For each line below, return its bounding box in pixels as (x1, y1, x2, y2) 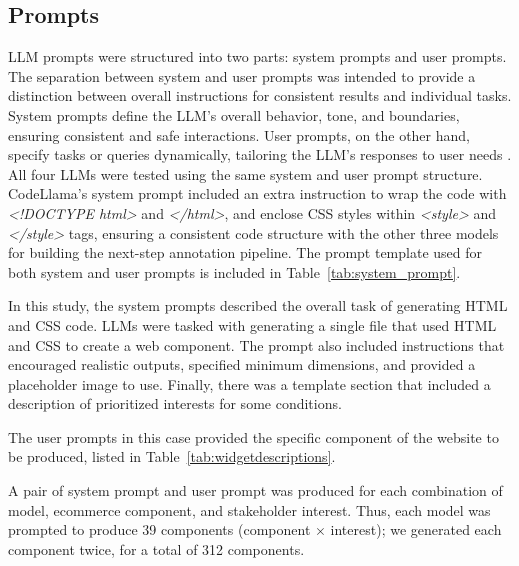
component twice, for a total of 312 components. (8, 538, 305, 559)
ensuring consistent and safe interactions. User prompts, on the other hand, (8, 124, 470, 145)
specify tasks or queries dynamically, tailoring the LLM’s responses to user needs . (8, 144, 512, 165)
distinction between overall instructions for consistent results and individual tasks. (8, 85, 512, 106)
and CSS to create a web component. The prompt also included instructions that (8, 334, 505, 355)
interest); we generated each (330, 519, 502, 540)
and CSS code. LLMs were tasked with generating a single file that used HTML (8, 314, 497, 335)
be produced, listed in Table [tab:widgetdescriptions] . (8, 446, 336, 467)
